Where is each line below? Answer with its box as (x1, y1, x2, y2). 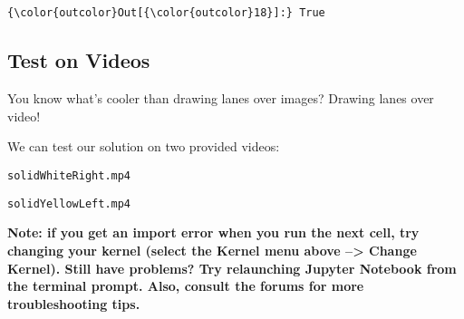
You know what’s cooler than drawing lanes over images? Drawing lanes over (7, 89, 434, 108)
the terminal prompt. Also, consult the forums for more (7, 276, 364, 295)
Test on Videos (7, 46, 150, 74)
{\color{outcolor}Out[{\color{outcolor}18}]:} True (7, 6, 325, 20)
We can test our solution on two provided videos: (7, 137, 280, 156)
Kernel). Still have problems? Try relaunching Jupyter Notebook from (7, 258, 457, 277)
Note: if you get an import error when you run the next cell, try (7, 223, 420, 242)
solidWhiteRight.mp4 (7, 169, 131, 183)
